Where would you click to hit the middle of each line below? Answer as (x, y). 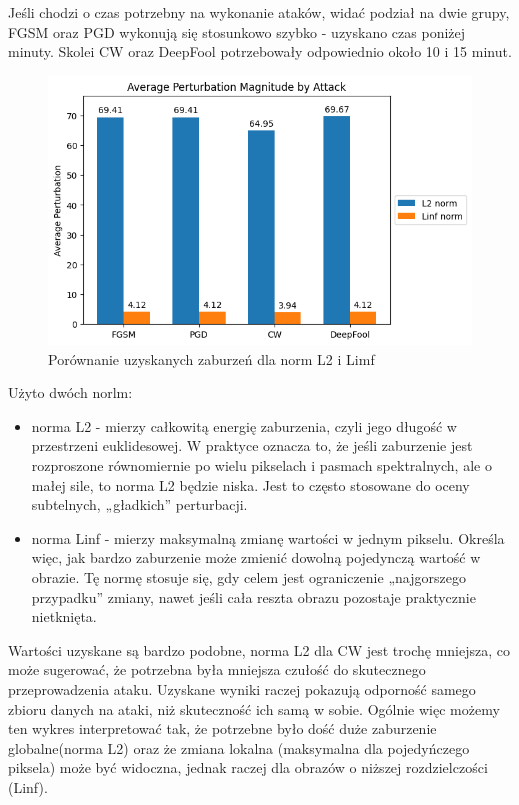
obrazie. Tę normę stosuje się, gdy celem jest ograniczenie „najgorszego (248, 576)
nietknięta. (64, 616)
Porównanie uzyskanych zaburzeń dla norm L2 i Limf (211, 358)
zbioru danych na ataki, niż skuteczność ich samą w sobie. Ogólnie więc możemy (254, 708)
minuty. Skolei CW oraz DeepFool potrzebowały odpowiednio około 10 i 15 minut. (260, 51)
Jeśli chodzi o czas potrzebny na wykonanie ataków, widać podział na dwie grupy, (259, 12)
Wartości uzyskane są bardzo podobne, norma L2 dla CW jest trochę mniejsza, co (259, 649)
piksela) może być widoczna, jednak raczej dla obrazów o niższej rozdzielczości (248, 767)
